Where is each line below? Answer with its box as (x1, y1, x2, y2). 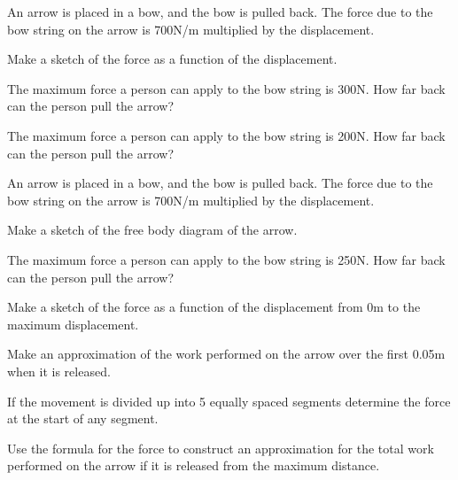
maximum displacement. (7, 314, 139, 333)
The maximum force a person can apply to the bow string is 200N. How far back (7, 126, 446, 144)
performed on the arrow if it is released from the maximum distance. (7, 456, 380, 475)
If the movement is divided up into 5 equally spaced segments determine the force (7, 391, 451, 410)
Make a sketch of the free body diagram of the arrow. (7, 221, 298, 239)
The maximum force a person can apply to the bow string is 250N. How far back (7, 250, 446, 268)
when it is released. (7, 361, 111, 380)
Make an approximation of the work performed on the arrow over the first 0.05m (7, 345, 446, 363)
